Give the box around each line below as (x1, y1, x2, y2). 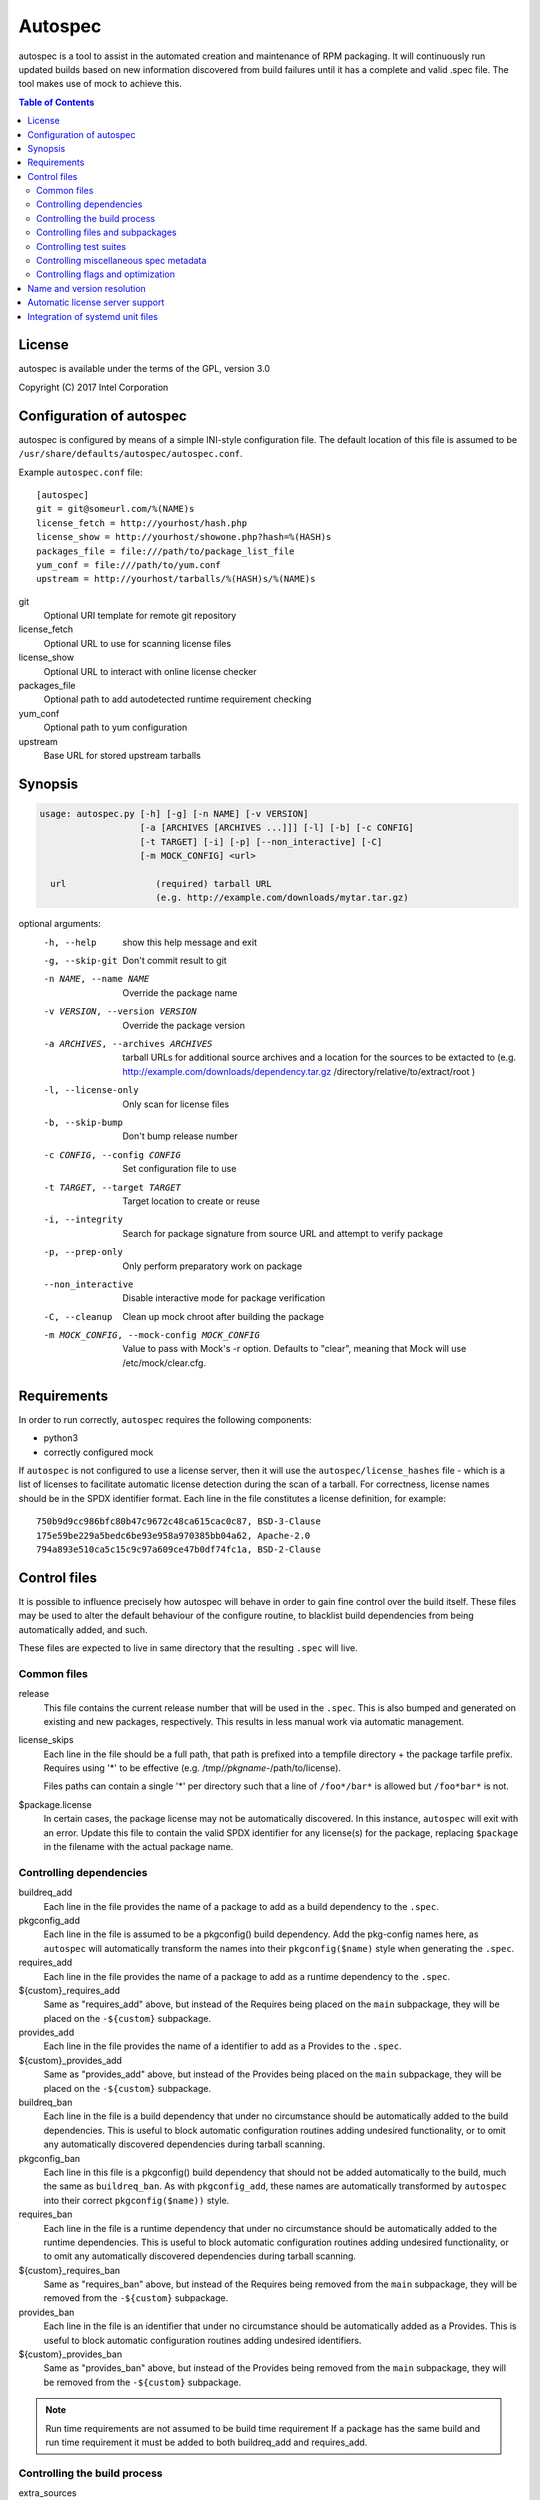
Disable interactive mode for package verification (122, 1292, 326, 1304)
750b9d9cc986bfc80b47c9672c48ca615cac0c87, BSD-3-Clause (36, 1516, 322, 1527)
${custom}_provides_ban (18, 2348, 123, 2360)
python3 (43, 1432, 79, 1444)
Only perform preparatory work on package (122, 1260, 303, 1272)
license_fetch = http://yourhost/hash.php (36, 517, 248, 529)
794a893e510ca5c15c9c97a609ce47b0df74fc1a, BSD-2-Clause (36, 1543, 322, 1555)
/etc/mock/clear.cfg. (122, 1356, 207, 1369)
